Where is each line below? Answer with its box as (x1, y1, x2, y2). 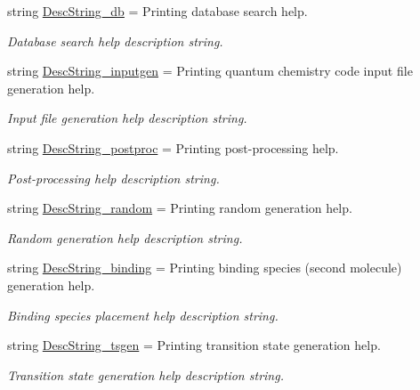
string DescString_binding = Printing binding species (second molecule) (7, 258, 402, 277)
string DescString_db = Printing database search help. (7, 2, 308, 20)
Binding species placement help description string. (7, 305, 279, 324)
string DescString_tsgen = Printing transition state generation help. (7, 336, 381, 354)
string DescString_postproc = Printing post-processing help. (7, 138, 339, 157)
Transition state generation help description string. (7, 365, 284, 384)
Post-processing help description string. (7, 168, 220, 187)
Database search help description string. (7, 31, 223, 50)
